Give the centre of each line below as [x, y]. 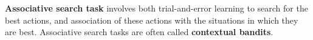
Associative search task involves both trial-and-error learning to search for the [156, 8]
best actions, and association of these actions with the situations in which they [152, 20]
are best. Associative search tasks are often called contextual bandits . [139, 32]
